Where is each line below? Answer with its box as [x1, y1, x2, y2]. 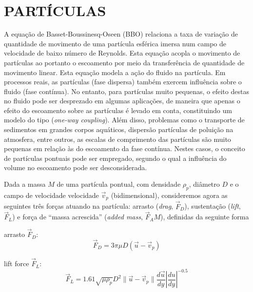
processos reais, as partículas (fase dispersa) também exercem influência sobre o [4, 77, 242, 87]
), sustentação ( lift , [184, 201, 241, 211]
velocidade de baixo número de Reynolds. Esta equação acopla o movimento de [4, 48, 240, 58]
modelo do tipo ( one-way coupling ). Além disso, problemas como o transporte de [4, 115, 245, 125]
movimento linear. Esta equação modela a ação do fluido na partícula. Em [4, 67, 226, 77]
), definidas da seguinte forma [160, 212, 249, 222]
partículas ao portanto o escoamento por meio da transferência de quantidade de [4, 57, 245, 67]
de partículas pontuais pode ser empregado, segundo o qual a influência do [4, 153, 227, 163]
